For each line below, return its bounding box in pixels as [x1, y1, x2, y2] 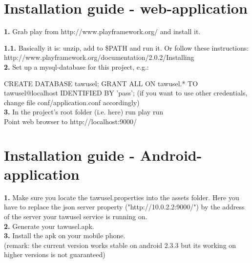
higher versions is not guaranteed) [4, 249, 105, 260]
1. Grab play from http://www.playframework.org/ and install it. [4, 26, 201, 37]
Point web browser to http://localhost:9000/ [4, 116, 137, 126]
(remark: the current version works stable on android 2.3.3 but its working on [4, 240, 236, 250]
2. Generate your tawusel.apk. [4, 221, 94, 231]
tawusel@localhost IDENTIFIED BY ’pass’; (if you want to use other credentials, [4, 88, 248, 98]
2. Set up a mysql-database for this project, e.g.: [4, 61, 149, 72]
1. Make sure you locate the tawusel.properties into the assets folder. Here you [4, 192, 239, 202]
